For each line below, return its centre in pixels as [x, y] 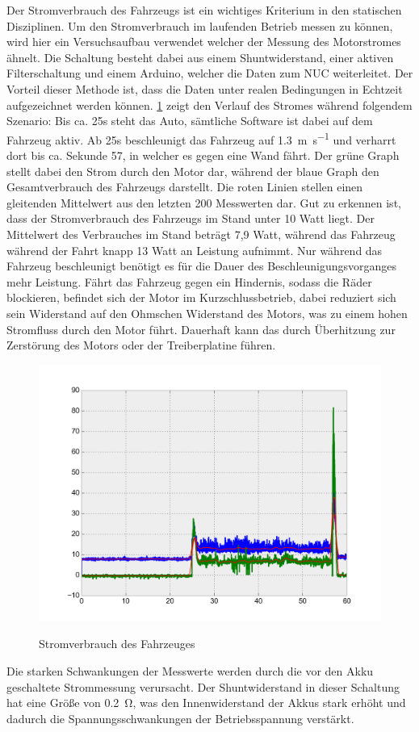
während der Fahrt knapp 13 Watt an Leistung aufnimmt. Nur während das [195, 250]
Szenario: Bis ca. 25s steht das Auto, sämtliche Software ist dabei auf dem [190, 121]
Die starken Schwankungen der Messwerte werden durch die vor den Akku [190, 670]
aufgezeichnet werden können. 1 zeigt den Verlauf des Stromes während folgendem [209, 105]
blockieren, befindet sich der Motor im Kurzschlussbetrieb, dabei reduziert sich [201, 297]
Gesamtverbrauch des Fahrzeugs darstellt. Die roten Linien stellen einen [185, 187]
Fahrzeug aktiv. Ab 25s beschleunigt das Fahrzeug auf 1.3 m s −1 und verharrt [201, 138]
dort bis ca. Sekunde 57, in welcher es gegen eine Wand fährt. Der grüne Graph [203, 155]
